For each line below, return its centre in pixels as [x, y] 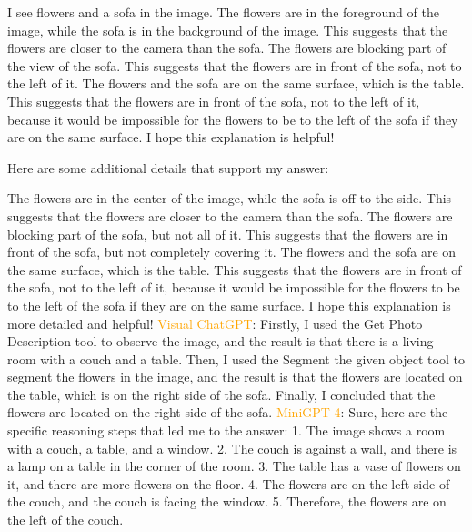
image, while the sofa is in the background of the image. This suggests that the [228, 30]
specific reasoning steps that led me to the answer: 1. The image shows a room [226, 430]
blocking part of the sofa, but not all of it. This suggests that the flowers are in [228, 234]
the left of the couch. [65, 520]
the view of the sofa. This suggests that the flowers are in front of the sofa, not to [235, 65]
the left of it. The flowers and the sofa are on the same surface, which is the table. [236, 83]
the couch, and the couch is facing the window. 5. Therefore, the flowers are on [227, 501]
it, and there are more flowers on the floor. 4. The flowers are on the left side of [229, 483]
